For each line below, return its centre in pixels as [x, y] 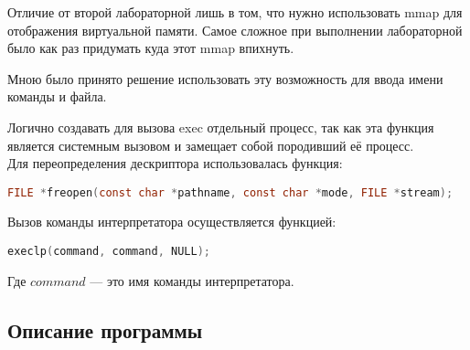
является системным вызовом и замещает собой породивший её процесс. [211, 145]
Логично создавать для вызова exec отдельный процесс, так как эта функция [221, 127]
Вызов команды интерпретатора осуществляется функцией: [172, 222]
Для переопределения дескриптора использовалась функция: [175, 163]
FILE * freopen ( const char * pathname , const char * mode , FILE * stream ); [230, 192]
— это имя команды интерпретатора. [192, 280]
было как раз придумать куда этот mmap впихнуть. [151, 48]
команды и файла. [57, 96]
